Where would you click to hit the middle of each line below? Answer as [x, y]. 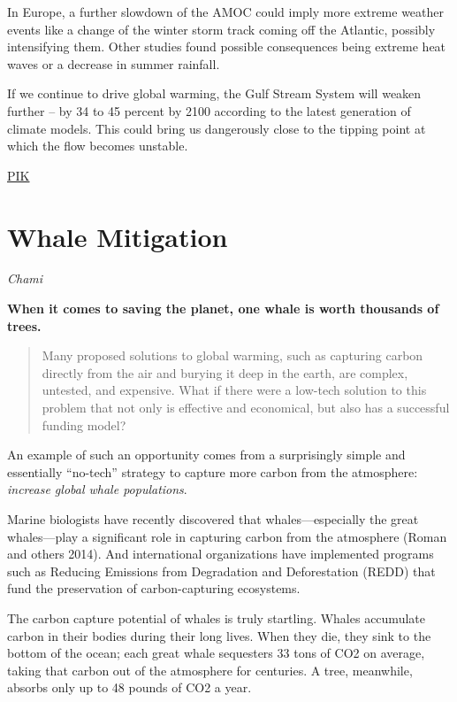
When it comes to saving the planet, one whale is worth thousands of [223, 309]
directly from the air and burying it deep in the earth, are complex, [225, 372]
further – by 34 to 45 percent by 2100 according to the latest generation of [209, 110]
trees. [24, 325]
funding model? [84, 424]
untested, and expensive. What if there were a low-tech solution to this [234, 390]
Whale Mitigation [118, 236]
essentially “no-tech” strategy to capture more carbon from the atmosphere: [213, 471]
